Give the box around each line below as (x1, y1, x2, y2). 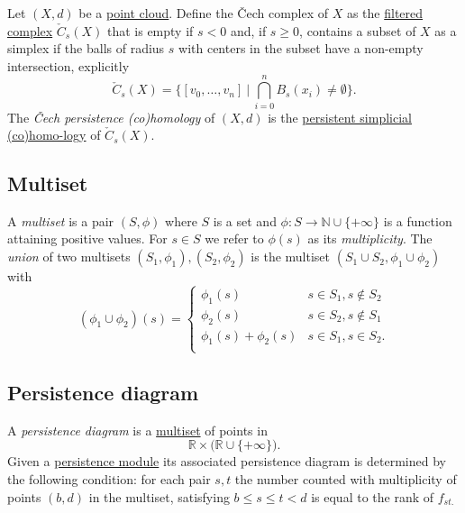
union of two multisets (7, 247, 131, 266)
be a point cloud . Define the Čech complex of (78, 4, 329, 22)
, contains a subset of (299, 21, 416, 40)
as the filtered (346, 4, 424, 22)
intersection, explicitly (7, 56, 130, 75)
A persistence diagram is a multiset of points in (7, 420, 268, 439)
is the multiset (251, 247, 331, 266)
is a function (383, 211, 452, 230)
